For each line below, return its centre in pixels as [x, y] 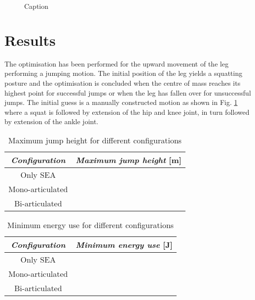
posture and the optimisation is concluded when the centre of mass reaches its [123, 83]
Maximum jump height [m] [128, 160]
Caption [36, 6]
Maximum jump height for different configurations [95, 140]
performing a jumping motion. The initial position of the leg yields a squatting [124, 73]
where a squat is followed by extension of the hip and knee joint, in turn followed [127, 112]
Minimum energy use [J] [124, 244]
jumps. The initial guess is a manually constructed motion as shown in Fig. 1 [121, 102]
